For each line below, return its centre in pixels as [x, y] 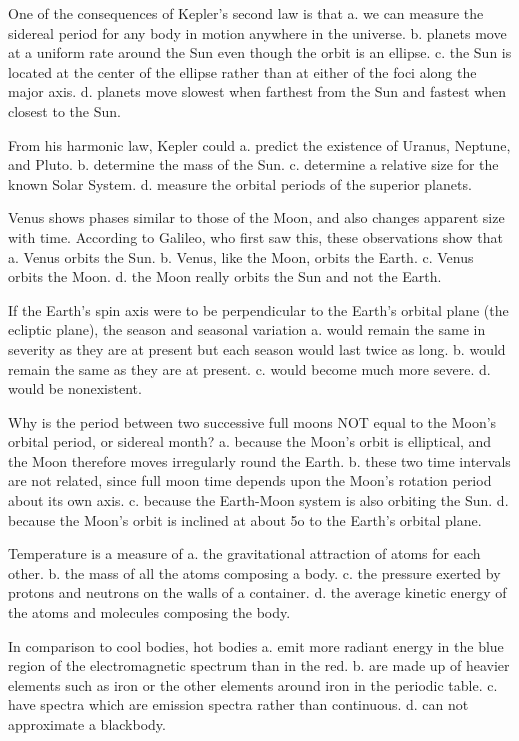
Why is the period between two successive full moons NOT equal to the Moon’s [252, 421]
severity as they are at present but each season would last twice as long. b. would [257, 348]
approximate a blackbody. [87, 724]
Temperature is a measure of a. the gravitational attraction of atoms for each [244, 553]
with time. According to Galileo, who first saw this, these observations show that [255, 236]
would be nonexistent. [75, 388]
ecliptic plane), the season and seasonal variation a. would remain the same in [247, 329]
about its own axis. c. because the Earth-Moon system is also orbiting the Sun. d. [258, 500]
